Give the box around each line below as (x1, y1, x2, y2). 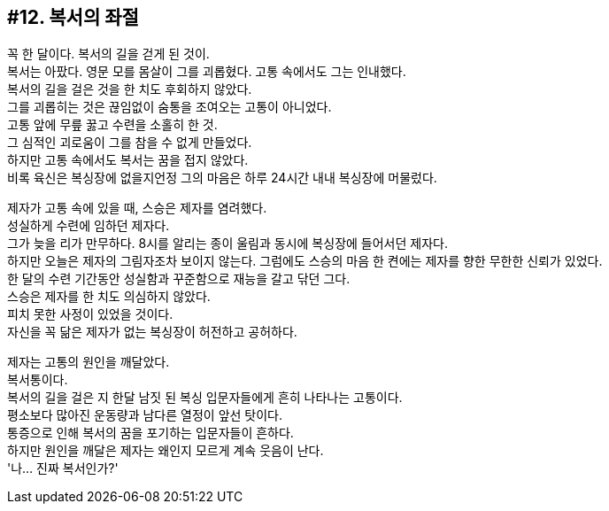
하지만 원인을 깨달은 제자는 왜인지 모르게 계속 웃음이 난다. (7, 443, 324, 459)
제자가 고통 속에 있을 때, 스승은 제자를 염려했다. (7, 200, 267, 216)
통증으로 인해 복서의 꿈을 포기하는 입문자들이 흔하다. (7, 425, 294, 441)
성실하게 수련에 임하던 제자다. (7, 218, 170, 234)
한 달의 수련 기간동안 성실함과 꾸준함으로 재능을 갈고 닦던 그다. (7, 271, 351, 287)
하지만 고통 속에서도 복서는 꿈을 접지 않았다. (7, 152, 249, 168)
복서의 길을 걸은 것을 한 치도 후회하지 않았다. (7, 81, 252, 97)
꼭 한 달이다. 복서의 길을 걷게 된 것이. (7, 46, 210, 62)
